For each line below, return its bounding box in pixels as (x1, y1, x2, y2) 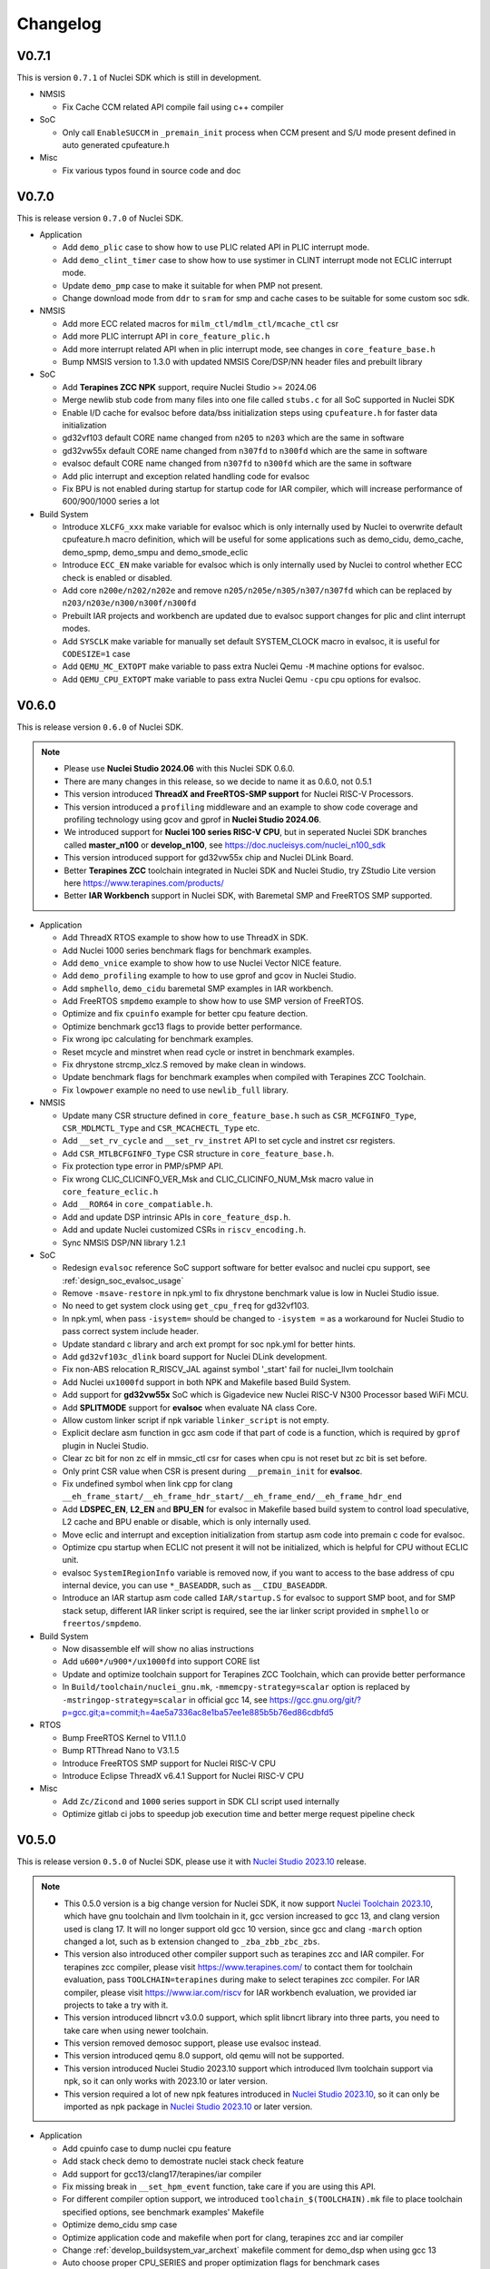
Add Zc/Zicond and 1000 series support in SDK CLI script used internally (62, 1795, 340, 1806)
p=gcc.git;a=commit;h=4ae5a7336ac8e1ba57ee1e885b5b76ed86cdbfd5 (62, 1706, 334, 1717)
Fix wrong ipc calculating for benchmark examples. (62, 1034, 254, 1045)
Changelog (16, 14, 102, 34)
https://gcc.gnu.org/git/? (269, 1694, 362, 1705)
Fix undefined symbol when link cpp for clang (62, 1478, 233, 1488)
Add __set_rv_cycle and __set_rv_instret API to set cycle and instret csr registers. (62, 1135, 396, 1146)
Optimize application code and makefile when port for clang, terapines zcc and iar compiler (62, 2232, 404, 2243)
